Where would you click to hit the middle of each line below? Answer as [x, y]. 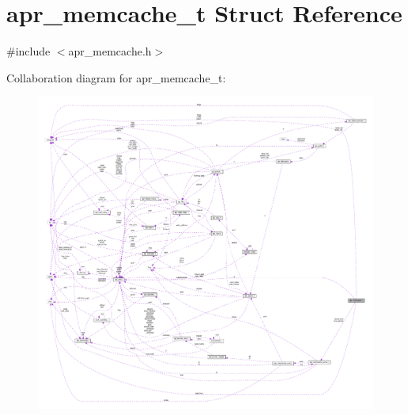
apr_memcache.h [110, 51]
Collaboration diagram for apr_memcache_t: [116, 77]
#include [28, 51]
